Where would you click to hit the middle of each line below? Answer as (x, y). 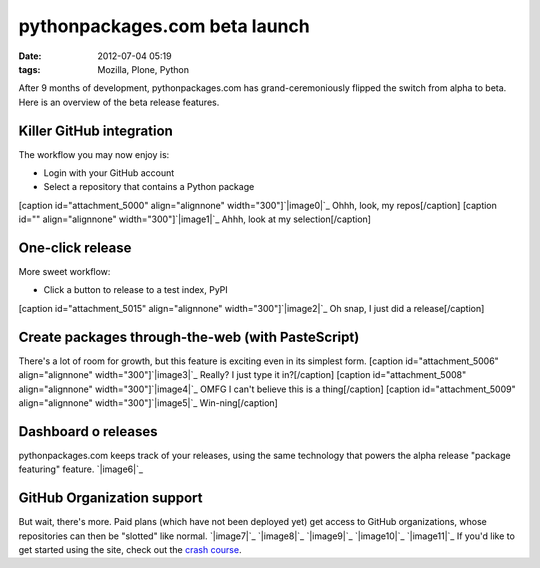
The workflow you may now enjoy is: (94, 154)
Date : (30, 56)
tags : (29, 69)
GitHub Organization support (110, 498)
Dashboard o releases (88, 431)
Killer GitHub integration (96, 130)
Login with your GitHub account (109, 173)
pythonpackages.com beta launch (164, 26)
